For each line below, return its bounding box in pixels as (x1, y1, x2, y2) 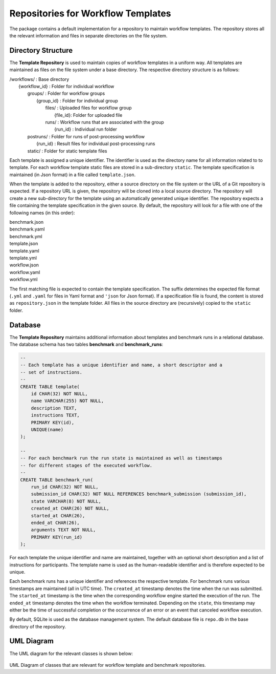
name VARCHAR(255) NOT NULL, (31, 398, 104, 404)
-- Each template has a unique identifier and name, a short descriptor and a (20, 362, 222, 368)
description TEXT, (31, 405, 77, 411)
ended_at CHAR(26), (31, 520, 80, 525)
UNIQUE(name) (31, 427, 64, 432)
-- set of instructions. (20, 369, 83, 375)
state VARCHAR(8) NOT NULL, (31, 498, 102, 504)
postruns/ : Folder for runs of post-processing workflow (27, 133, 145, 139)
